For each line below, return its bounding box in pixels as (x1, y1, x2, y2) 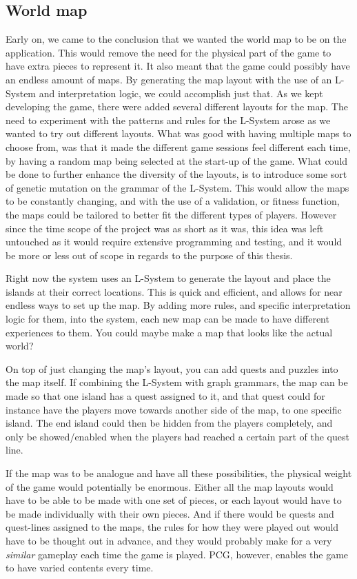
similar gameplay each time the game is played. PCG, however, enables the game (6, 547, 349, 561)
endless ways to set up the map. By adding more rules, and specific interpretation (6, 298, 351, 312)
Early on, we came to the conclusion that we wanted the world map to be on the (6, 32, 347, 46)
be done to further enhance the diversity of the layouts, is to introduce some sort (6, 167, 347, 181)
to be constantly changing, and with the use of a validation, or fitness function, (6, 194, 340, 208)
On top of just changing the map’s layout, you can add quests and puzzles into (6, 361, 338, 376)
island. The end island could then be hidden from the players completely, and (6, 416, 333, 430)
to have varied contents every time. (6, 560, 154, 575)
